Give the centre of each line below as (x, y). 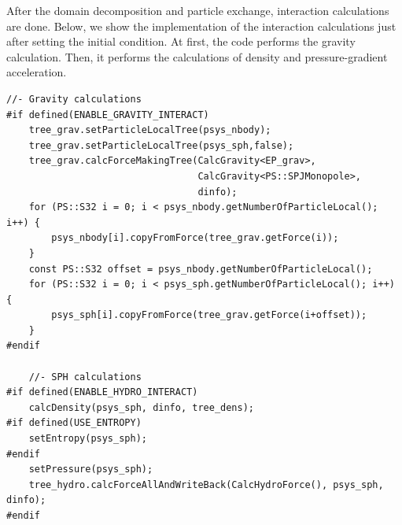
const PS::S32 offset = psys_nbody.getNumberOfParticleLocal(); (201, 269)
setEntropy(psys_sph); (88, 439)
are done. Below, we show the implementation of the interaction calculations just (201, 26)
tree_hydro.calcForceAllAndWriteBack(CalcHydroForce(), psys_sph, (206, 484)
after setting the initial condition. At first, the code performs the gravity (181, 41)
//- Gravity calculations (74, 99)
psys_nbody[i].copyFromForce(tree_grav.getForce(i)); (195, 238)
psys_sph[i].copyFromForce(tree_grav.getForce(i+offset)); (209, 315)
